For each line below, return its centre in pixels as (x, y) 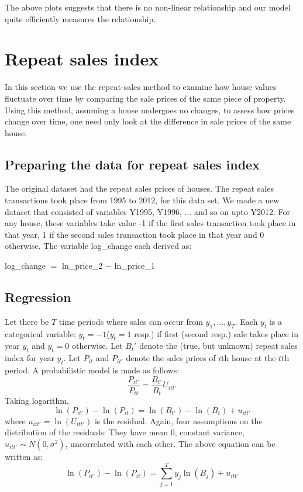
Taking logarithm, (37, 401)
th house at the (249, 358)
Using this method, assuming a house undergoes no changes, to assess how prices (150, 110)
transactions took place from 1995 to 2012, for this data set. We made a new (142, 200)
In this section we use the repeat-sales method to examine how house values (141, 87)
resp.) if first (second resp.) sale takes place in (216, 333)
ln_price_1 (135, 266)
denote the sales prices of (171, 358)
